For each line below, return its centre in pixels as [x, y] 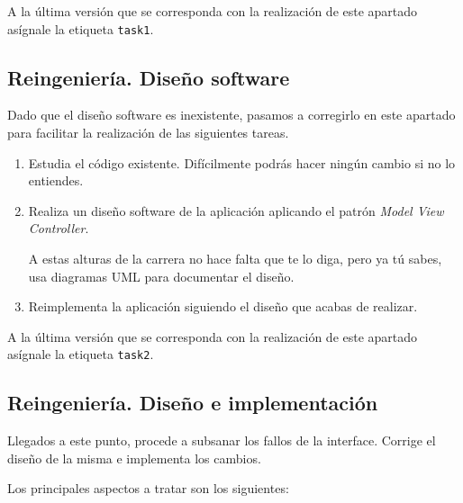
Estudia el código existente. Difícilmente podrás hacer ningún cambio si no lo [242, 162]
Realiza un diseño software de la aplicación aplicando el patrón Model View [236, 210]
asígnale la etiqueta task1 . [81, 28]
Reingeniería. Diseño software [149, 77]
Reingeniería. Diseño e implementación [193, 403]
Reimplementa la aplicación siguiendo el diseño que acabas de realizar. [223, 306]
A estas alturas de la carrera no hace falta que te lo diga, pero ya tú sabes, [235, 259]
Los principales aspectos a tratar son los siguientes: [148, 488]
